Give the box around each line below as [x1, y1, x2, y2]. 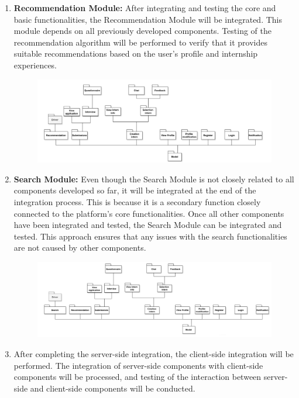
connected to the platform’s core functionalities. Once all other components [13, 207, 284, 219]
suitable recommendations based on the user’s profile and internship [13, 47, 258, 60]
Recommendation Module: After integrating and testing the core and [13, 2, 276, 13]
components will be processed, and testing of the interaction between [13, 371, 262, 383]
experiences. [13, 58, 57, 71]
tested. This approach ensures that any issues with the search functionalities [13, 230, 287, 242]
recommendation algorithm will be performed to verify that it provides [13, 36, 267, 48]
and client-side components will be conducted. [30, 382, 195, 394]
